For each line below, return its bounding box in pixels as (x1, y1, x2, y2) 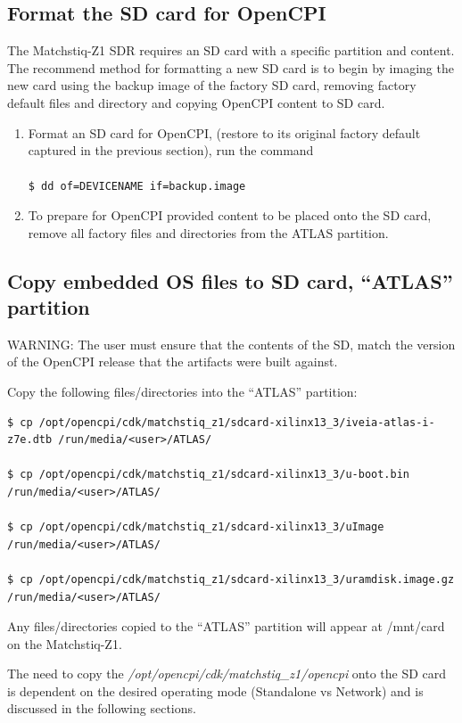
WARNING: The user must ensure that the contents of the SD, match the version (7, 334, 456, 353)
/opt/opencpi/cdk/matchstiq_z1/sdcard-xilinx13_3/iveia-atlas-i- (38, 415, 435, 429)
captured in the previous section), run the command (28, 141, 314, 160)
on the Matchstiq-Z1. (7, 634, 122, 653)
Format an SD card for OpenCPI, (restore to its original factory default (28, 123, 421, 142)
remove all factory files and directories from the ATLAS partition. (28, 223, 389, 242)
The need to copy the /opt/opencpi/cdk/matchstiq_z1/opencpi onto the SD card (7, 664, 447, 683)
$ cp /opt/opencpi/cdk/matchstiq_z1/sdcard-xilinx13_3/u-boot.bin (7, 468, 410, 481)
